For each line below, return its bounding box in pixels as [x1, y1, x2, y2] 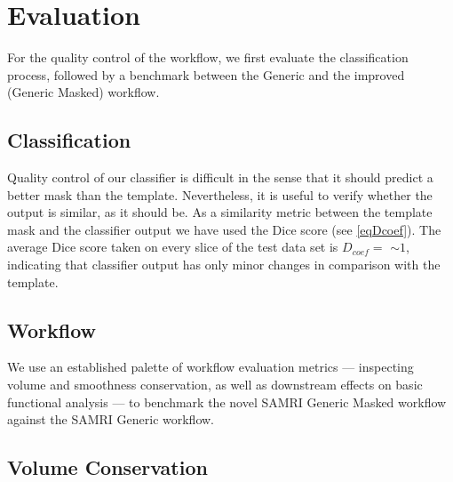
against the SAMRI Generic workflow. [7, 410, 215, 429]
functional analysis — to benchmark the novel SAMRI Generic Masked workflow [7, 392, 447, 411]
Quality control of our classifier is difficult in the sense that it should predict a [7, 168, 433, 187]
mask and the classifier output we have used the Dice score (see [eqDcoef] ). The [7, 220, 441, 238]
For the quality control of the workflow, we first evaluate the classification [7, 48, 409, 67]
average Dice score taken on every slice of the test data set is [7, 237, 338, 256]
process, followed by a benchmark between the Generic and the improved [7, 65, 405, 84]
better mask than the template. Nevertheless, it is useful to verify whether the [7, 185, 433, 204]
